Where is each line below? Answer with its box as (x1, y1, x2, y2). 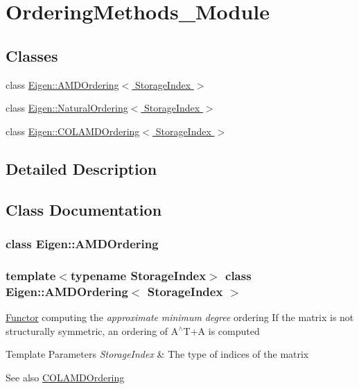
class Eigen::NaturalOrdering (6, 101, 128, 115)
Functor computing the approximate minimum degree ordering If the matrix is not (6, 309, 354, 324)
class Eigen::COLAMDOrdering (6, 123, 140, 138)
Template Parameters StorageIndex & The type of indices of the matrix (6, 347, 309, 361)
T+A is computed (183, 323, 260, 338)
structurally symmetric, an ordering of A (6, 323, 179, 338)
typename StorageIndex (70, 266, 207, 284)
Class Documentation (6, 198, 162, 220)
